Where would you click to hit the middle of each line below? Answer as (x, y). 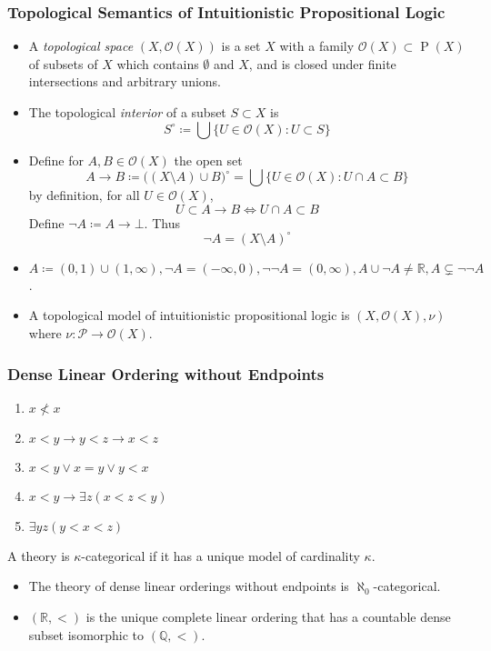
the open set (208, 160)
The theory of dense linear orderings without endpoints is (189, 586)
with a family (317, 46)
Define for (56, 160)
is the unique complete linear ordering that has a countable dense (268, 617)
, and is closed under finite (322, 63)
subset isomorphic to (86, 634)
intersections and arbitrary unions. (125, 81)
